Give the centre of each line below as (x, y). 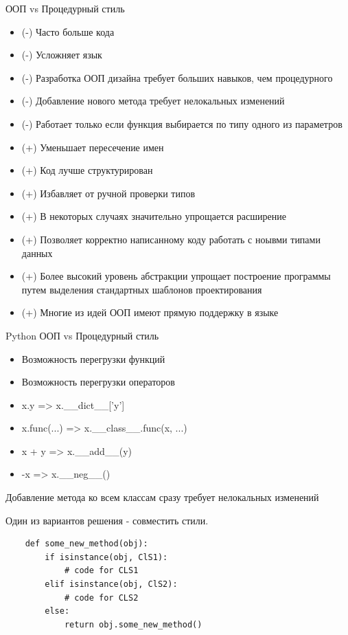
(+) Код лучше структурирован (87, 170)
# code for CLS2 (101, 598)
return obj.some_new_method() (133, 624)
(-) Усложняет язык (62, 55)
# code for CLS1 (101, 571)
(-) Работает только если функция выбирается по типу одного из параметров (182, 123)
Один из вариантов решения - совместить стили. (107, 520)
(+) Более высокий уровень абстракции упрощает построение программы (176, 276)
